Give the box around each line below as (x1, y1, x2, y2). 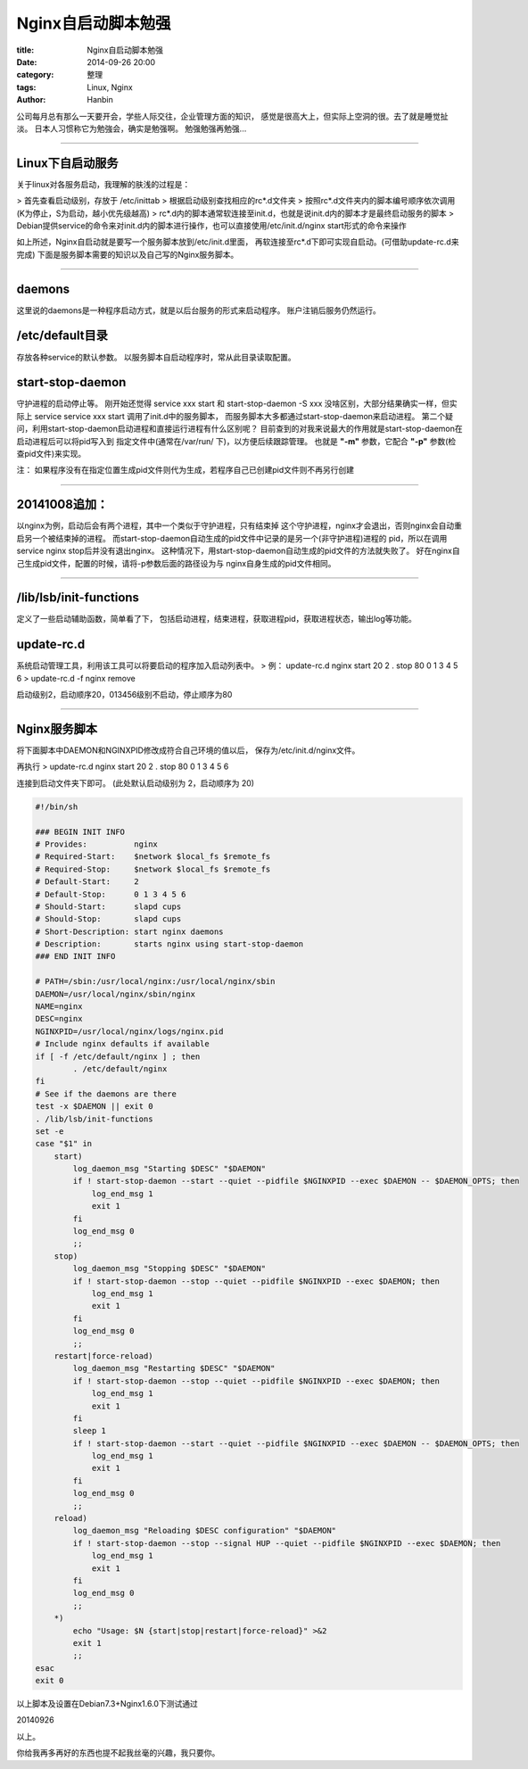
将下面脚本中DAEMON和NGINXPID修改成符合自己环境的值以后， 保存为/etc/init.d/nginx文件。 (16, 745, 360, 756)
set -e (35, 1126, 64, 1137)
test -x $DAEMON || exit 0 (35, 1102, 153, 1112)
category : (16, 70, 54, 80)
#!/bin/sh (35, 801, 78, 812)
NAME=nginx (35, 1002, 83, 1012)
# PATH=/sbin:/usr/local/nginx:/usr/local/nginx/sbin (35, 977, 276, 987)
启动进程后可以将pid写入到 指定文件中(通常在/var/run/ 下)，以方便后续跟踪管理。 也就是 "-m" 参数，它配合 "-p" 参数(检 (16, 435, 457, 446)
